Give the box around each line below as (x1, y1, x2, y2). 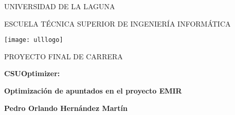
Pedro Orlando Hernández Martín (4, 102, 128, 113)
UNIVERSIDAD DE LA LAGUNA (4, 1, 115, 11)
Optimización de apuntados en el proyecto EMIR (4, 85, 182, 96)
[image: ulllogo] (4, 36, 63, 44)
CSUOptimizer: (4, 68, 60, 79)
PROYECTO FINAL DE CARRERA (4, 51, 123, 61)
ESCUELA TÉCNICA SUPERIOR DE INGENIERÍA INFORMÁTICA (4, 18, 231, 29)
